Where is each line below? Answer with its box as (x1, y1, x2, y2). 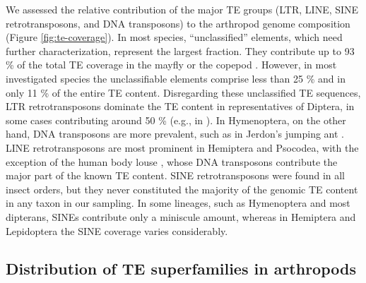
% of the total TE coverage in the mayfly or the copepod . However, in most (6, 57, 337, 72)
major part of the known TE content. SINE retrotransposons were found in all (6, 168, 346, 183)
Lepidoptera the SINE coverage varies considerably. (6, 223, 228, 238)
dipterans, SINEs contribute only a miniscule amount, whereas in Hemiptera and (6, 209, 356, 224)
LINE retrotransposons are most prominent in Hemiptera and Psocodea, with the (6, 140, 359, 155)
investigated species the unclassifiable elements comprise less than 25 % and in (6, 71, 346, 85)
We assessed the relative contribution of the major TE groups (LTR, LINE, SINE (6, 2, 359, 16)
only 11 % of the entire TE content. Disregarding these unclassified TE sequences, (6, 85, 361, 100)
